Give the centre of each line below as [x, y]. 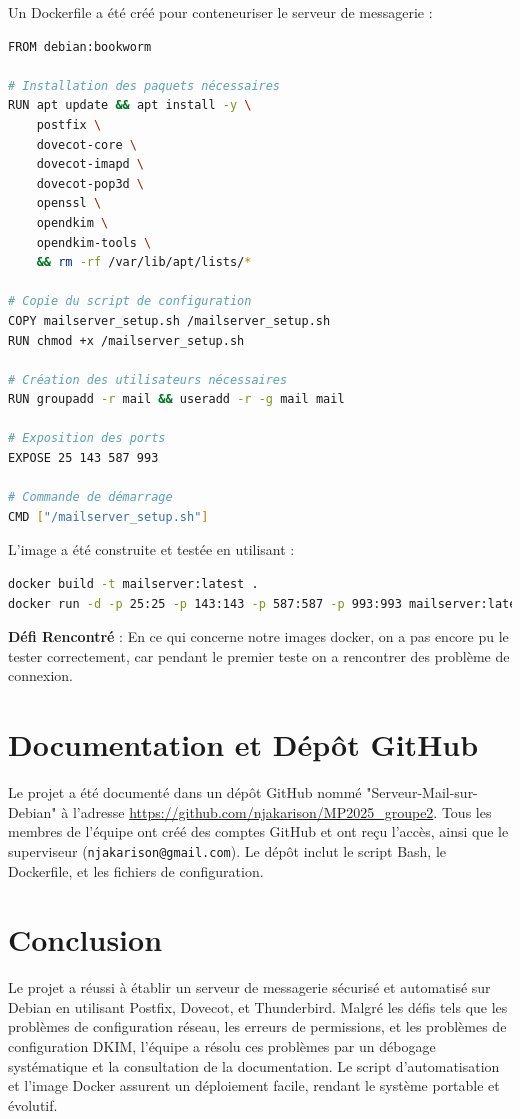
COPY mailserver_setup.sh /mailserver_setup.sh [169, 320]
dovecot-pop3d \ [90, 183]
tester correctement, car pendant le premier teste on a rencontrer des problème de [259, 655]
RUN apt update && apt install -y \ [130, 105]
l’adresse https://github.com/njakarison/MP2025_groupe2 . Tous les [282, 811]
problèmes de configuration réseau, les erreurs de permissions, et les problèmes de [257, 1026]
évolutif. [33, 1104]
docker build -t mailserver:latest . [133, 584]
